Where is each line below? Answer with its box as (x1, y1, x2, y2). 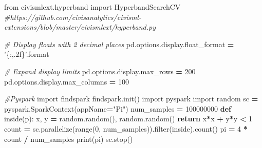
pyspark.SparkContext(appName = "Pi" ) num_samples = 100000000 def (4, 103, 231, 114)
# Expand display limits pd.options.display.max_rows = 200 (4, 66, 196, 76)
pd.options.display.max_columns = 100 (4, 76, 129, 87)
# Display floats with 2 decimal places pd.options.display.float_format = (4, 38, 234, 49)
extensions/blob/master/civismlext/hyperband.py (4, 22, 156, 32)
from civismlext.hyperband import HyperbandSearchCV (4, 2, 181, 12)
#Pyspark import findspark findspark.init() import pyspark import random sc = (4, 93, 258, 104)
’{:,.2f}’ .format (4, 49, 49, 59)
